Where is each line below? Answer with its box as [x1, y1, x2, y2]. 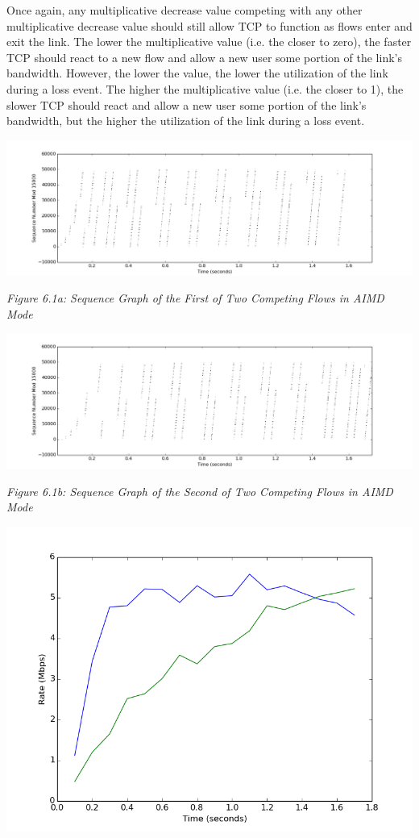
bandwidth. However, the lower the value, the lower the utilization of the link [6, 65, 388, 81]
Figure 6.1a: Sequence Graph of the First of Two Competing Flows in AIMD [6, 290, 384, 306]
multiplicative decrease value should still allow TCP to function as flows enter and [6, 17, 413, 34]
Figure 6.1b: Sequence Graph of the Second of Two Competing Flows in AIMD [6, 482, 393, 499]
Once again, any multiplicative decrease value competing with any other [6, 2, 363, 18]
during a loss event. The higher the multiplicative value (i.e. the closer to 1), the [6, 80, 404, 97]
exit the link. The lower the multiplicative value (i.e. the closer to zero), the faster [6, 33, 412, 50]
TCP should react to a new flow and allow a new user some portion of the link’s [6, 48, 402, 65]
